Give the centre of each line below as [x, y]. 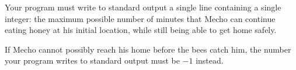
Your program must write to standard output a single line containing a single [143, 7]
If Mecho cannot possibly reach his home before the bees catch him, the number [148, 49]
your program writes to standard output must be [92, 60]
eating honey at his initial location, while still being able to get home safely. [141, 30]
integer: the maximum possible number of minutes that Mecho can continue [140, 18]
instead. [210, 60]
